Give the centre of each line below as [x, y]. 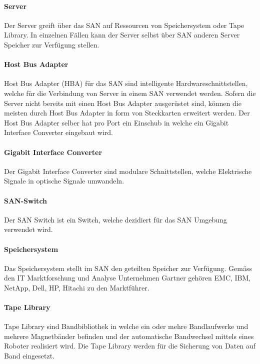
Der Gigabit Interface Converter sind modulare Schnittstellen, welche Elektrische [128, 171]
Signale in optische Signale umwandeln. [64, 181]
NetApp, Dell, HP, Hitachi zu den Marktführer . [77, 287]
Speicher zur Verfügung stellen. [52, 44]
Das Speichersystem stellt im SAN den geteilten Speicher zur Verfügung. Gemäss [128, 268]
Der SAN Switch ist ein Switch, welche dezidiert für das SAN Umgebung [115, 219]
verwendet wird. [28, 229]
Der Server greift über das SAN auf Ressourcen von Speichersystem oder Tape [124, 25]
